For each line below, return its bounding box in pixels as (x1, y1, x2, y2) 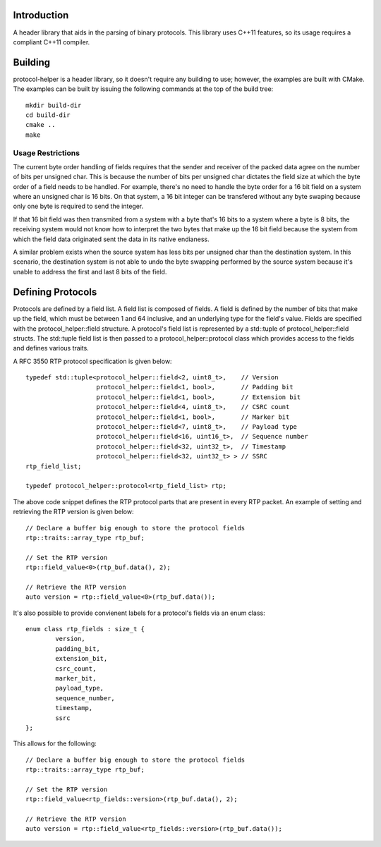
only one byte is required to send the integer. (13, 202, 144, 211)
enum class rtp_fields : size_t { (25, 625, 145, 633)
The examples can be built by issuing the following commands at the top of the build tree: (13, 85, 274, 93)
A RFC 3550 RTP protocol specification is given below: (13, 357, 172, 365)
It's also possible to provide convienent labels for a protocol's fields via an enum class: (13, 609, 265, 617)
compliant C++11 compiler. (13, 37, 90, 46)
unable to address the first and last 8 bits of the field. (13, 267, 167, 276)
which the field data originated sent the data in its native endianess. (13, 235, 210, 243)
